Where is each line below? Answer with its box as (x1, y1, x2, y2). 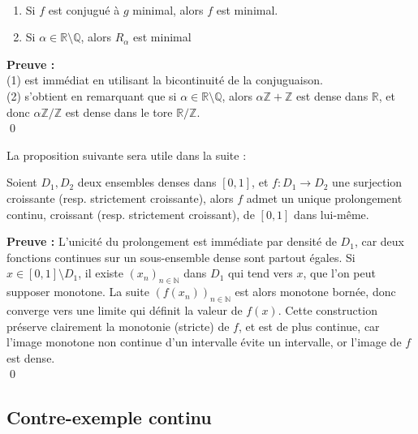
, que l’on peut (303, 264, 376, 281)
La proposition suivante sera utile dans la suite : (6, 146, 247, 163)
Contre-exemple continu (6, 405, 212, 430)
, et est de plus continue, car (238, 317, 380, 334)
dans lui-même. (294, 205, 369, 222)
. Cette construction (278, 301, 377, 318)
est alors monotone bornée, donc (235, 283, 396, 300)
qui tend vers (227, 264, 293, 281)
